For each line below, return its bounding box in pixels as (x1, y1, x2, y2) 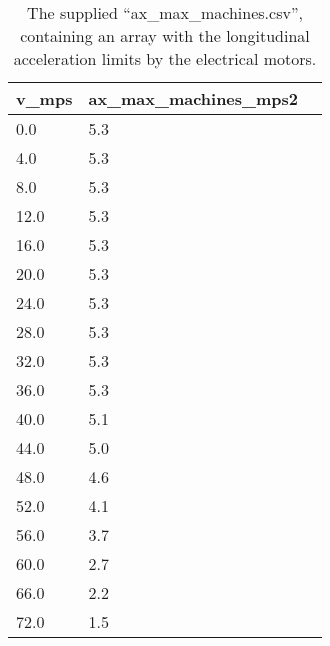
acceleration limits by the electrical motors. (13, 47, 317, 70)
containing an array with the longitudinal (20, 24, 310, 47)
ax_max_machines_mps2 (88, 87, 298, 110)
